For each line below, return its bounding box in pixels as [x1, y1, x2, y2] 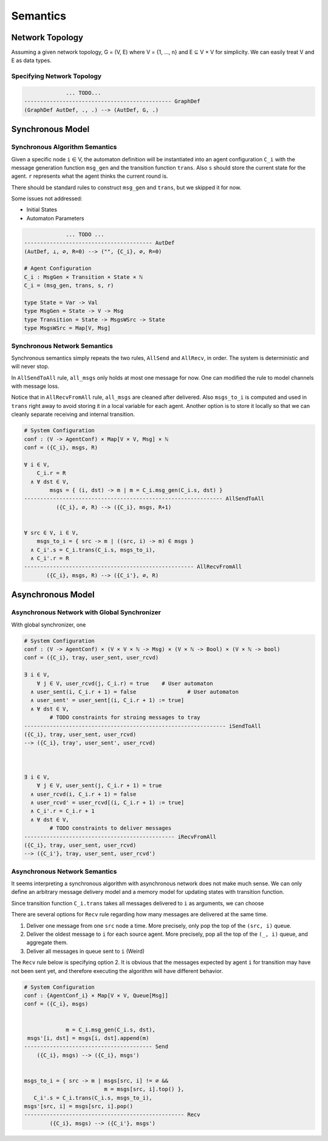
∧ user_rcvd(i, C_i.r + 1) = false [30, 790, 137, 798]
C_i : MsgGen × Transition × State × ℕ [24, 273, 143, 280]
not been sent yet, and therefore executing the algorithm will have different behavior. [11, 967, 223, 974]
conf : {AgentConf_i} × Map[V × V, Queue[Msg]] [24, 992, 168, 999]
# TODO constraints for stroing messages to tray [49, 714, 200, 721]
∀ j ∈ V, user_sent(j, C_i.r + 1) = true [36, 782, 162, 789]
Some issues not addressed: [11, 195, 83, 202]
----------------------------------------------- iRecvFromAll [24, 833, 217, 840]
